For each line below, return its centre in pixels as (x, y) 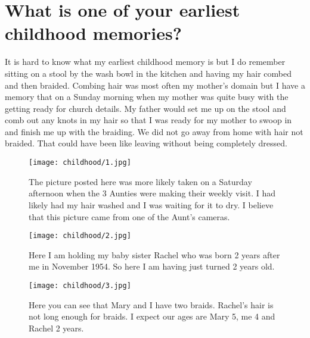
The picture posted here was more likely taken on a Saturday (140, 181)
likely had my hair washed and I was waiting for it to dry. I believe (151, 204)
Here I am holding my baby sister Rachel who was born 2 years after (154, 254)
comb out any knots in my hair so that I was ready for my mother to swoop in (148, 120)
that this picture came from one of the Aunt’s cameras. (129, 216)
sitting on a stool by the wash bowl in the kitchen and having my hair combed (148, 73)
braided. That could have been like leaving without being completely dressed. (146, 143)
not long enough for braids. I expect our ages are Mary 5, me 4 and (152, 316)
